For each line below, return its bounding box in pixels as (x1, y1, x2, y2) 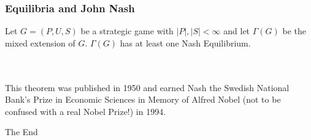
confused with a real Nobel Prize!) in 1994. (5, 105, 166, 117)
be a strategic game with (80, 24, 174, 37)
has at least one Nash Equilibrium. (120, 36, 251, 49)
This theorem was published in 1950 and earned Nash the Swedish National (5, 81, 290, 94)
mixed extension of (5, 36, 75, 49)
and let (223, 24, 250, 37)
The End (5, 125, 38, 138)
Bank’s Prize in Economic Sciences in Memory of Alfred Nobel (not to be (5, 93, 281, 106)
